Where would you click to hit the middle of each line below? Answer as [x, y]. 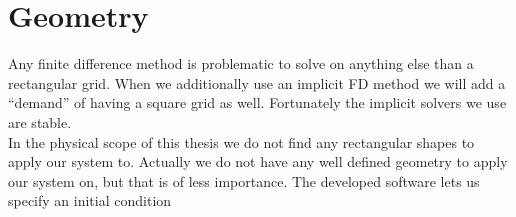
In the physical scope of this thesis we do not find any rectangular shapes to [241, 141]
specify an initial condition [90, 200]
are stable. [40, 121]
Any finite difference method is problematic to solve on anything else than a [241, 63]
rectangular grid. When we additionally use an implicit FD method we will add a [257, 82]
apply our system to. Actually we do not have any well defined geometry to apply [258, 161]
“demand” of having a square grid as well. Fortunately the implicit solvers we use [257, 102]
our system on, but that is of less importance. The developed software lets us [244, 180]
